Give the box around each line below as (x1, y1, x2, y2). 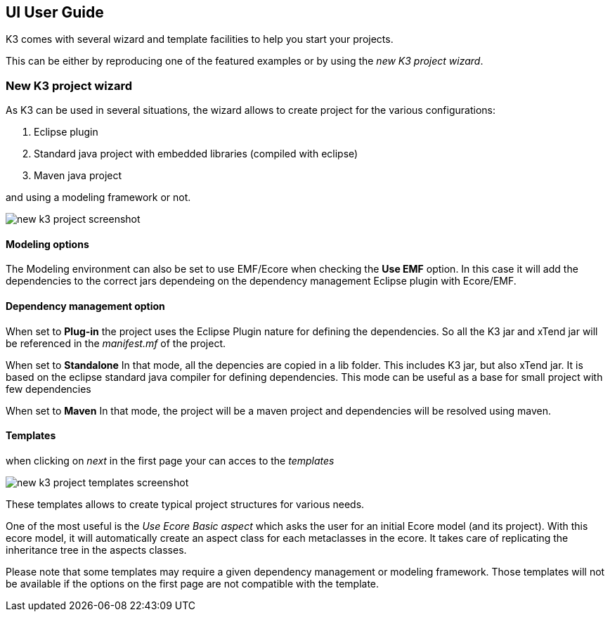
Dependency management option (6, 300, 165, 312)
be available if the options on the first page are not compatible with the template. (6, 577, 379, 590)
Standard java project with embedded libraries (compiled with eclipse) (34, 148, 358, 160)
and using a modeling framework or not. (6, 191, 191, 204)
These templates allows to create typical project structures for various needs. (6, 498, 365, 510)
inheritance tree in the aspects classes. (6, 543, 187, 556)
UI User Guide (6, 4, 104, 21)
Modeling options (6, 238, 89, 250)
